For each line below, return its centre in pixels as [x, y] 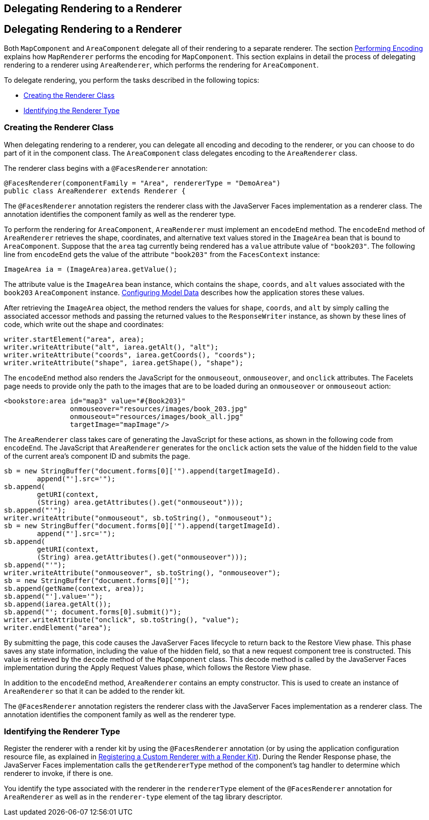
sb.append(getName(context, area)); [74, 588]
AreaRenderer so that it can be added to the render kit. [95, 691]
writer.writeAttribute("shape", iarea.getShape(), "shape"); [124, 363]
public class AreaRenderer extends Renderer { [95, 191]
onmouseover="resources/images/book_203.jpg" [159, 409]
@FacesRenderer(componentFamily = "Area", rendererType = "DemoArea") [142, 183]
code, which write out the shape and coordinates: [84, 324]
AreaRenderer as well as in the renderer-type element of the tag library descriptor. [143, 797]
